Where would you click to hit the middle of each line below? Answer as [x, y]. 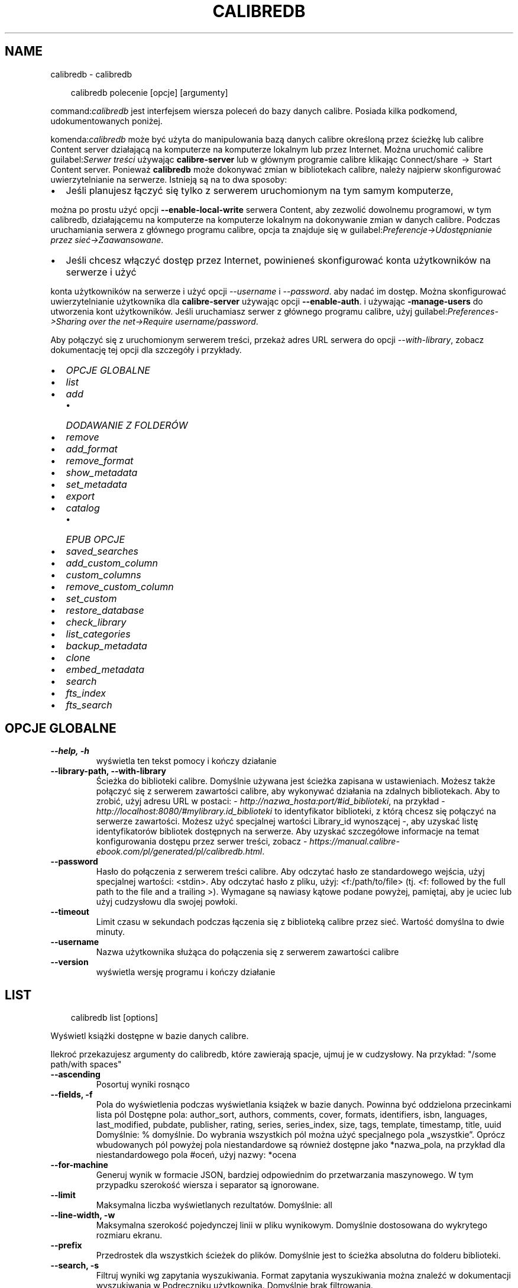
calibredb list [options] [114, 1018]
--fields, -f [72, 1095]
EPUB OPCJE [95, 539]
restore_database [105, 610]
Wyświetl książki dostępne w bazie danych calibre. [150, 1036]
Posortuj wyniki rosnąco [143, 1085]
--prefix [66, 1245]
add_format [92, 449]
